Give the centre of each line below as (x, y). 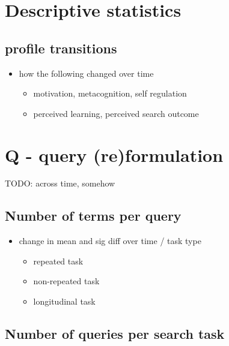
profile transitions (61, 48)
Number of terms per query (93, 216)
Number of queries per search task (115, 334)
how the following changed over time (86, 73)
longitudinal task (64, 301)
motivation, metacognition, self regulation (110, 93)
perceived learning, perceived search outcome (116, 113)
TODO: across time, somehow (60, 183)
